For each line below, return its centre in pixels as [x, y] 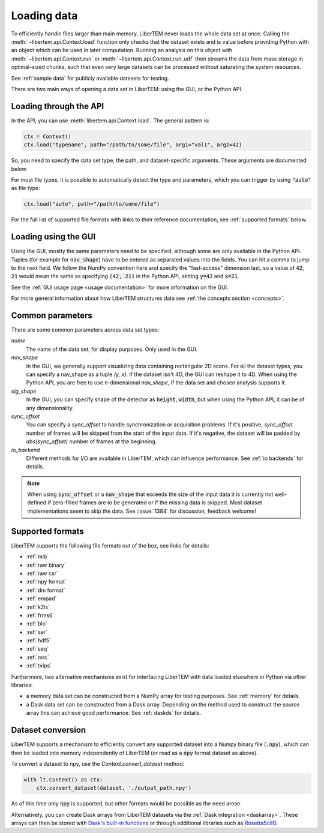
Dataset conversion [49, 730]
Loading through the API [58, 106]
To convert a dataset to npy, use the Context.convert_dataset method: [98, 763]
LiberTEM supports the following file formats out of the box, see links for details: [110, 545]
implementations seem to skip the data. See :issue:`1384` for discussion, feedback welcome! [142, 511]
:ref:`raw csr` [42, 573]
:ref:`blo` [37, 624]
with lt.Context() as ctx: [63, 779]
